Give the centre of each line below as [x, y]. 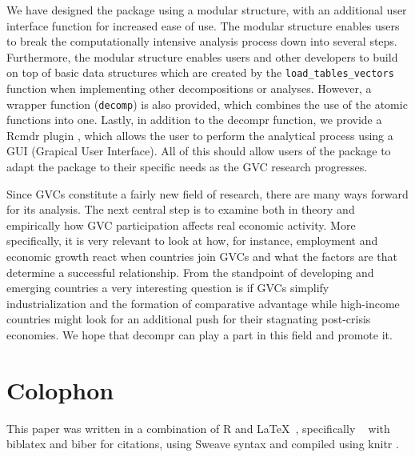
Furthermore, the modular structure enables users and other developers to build [202, 56]
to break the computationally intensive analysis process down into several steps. [202, 41]
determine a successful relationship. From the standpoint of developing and [190, 272]
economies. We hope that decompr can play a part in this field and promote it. [200, 335]
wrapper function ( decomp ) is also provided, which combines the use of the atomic [207, 104]
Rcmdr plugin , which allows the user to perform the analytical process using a [200, 135]
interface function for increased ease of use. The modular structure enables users [203, 25]
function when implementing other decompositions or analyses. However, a [189, 88]
